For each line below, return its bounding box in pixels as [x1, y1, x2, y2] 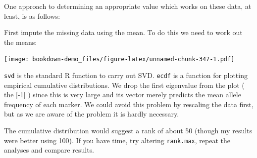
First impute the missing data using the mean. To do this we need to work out [4, 27, 243, 38]
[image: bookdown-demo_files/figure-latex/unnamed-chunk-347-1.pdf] [4, 56, 235, 63]
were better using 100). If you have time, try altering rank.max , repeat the [4, 135, 230, 145]
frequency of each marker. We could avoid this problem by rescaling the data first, [4, 99, 254, 109]
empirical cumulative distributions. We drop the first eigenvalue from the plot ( [4, 79, 245, 90]
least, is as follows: [4, 10, 60, 21]
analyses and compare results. [4, 145, 94, 155]
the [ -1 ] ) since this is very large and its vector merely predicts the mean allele [4, 89, 241, 100]
